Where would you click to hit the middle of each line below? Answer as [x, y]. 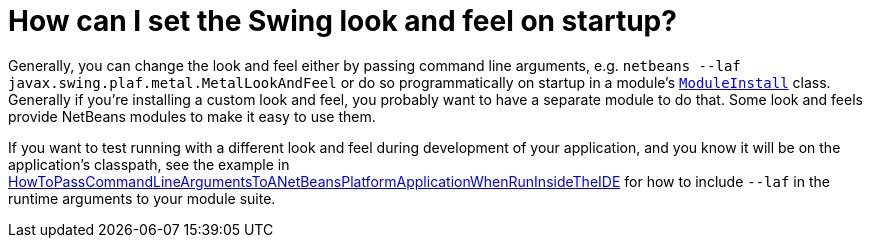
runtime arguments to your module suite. [142, 198]
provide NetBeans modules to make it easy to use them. [192, 116]
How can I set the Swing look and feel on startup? [342, 21]
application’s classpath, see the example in [149, 164]
